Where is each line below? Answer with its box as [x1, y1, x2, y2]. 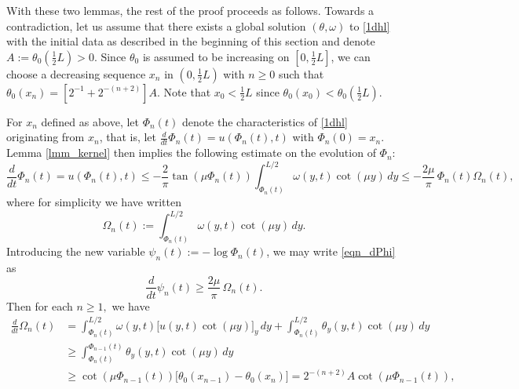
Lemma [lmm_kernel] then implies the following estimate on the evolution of [6, 144, 376, 161]
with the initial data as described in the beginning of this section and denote [6, 33, 375, 49]
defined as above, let [41, 113, 140, 129]
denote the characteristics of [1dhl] [181, 113, 348, 129]
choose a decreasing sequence [6, 65, 146, 82]
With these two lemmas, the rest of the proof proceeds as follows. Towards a [6, 2, 375, 18]
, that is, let [99, 129, 157, 145]
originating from [6, 129, 85, 145]
